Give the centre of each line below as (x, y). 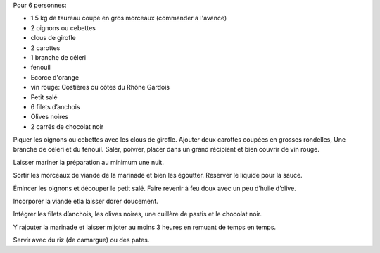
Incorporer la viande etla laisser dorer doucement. (85, 202)
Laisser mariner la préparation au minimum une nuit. (89, 162)
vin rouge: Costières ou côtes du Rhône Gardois (100, 87)
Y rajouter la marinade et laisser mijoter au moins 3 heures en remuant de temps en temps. (145, 227)
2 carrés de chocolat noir (67, 126)
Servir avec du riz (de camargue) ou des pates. (81, 240)
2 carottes (45, 48)
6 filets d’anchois (55, 106)
